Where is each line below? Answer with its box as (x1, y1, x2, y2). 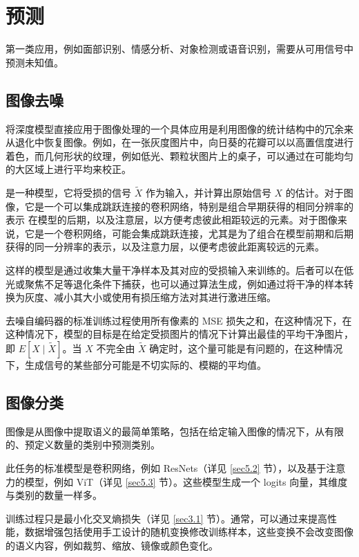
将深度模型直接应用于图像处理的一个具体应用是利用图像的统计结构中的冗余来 (6, 121, 353, 136)
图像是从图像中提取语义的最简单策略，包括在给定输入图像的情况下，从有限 (6, 423, 344, 438)
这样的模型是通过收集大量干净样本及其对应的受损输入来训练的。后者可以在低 (6, 263, 353, 277)
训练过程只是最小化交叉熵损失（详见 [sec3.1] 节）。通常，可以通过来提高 (6, 511, 327, 525)
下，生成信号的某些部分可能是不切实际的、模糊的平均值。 (6, 358, 266, 372)
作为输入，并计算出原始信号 (145, 185, 271, 200)
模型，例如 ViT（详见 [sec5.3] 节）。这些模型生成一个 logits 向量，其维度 (24, 474, 348, 488)
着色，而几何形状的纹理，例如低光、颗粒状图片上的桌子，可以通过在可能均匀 (6, 148, 353, 163)
